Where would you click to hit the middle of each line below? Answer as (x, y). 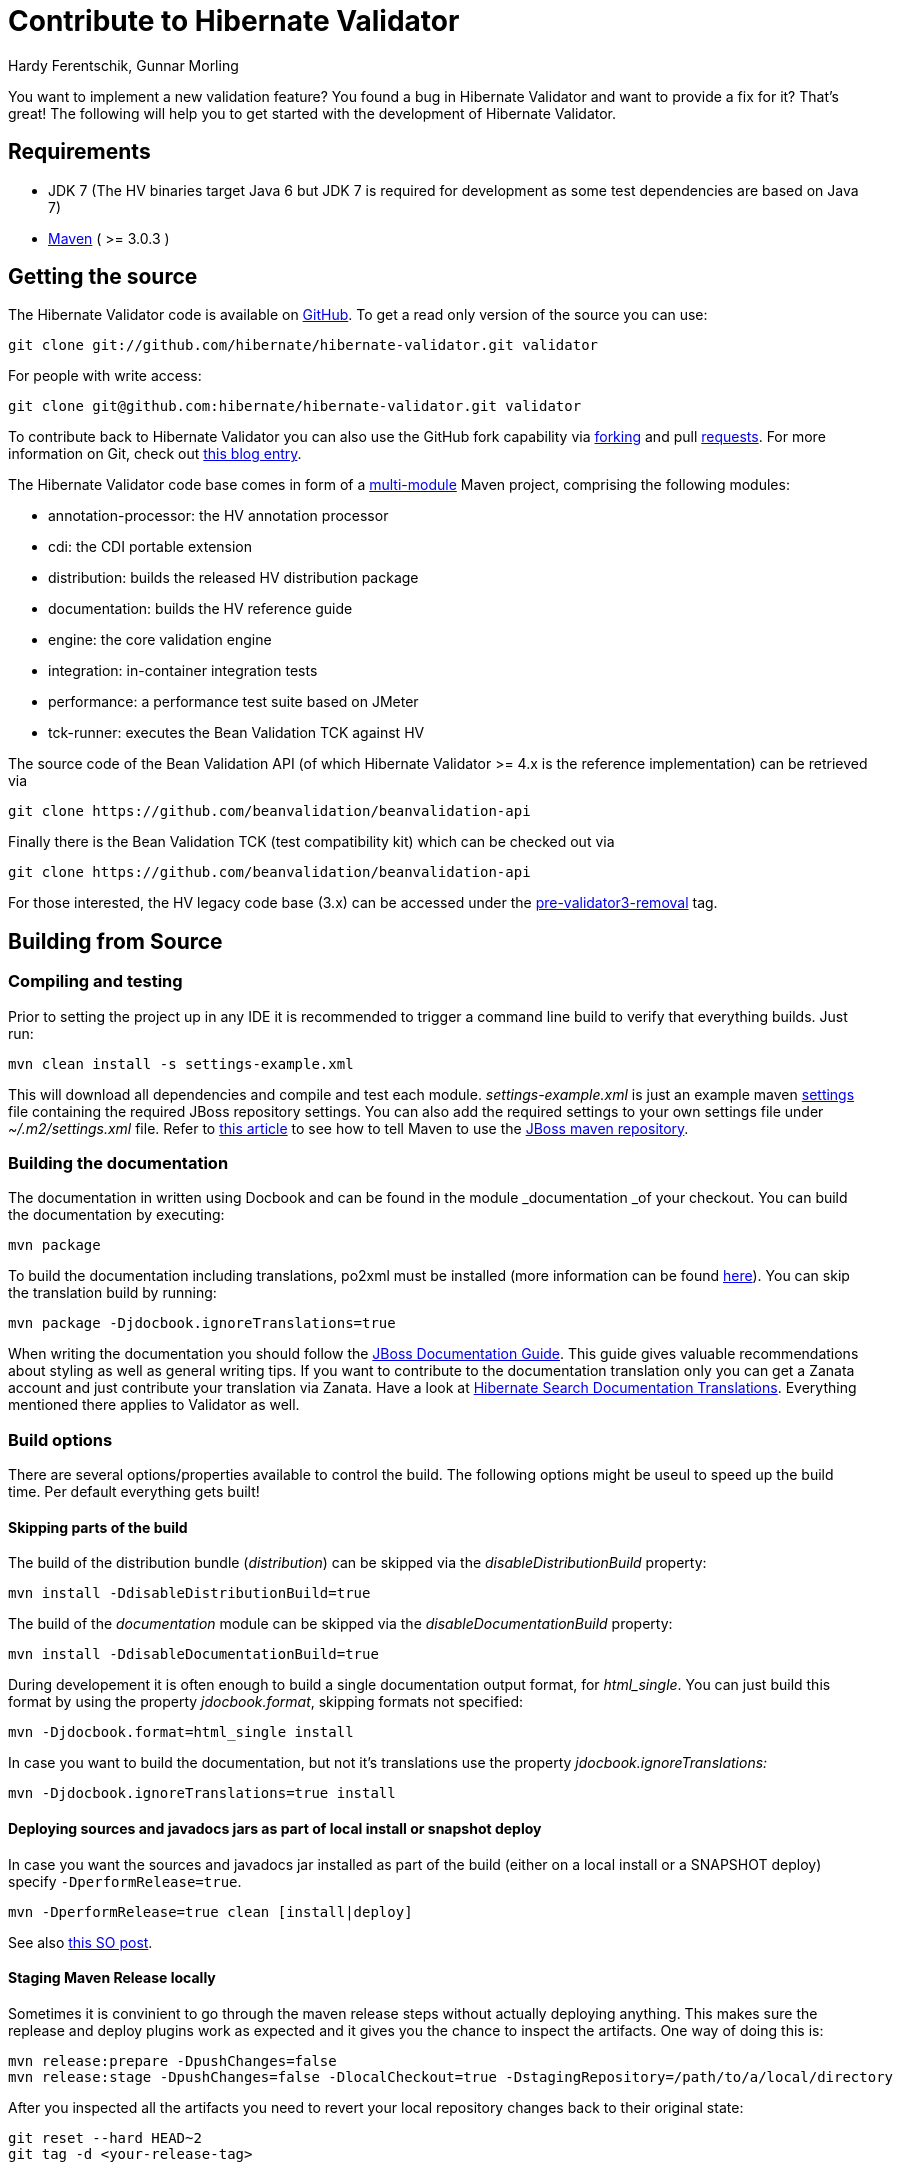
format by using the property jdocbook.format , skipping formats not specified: (266, 1702)
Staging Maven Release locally (112, 1978)
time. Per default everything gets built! (134, 1492)
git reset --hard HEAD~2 (105, 2137)
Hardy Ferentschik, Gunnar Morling (123, 65)
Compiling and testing (95, 981)
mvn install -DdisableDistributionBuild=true (189, 1593)
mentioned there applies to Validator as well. (154, 1405)
